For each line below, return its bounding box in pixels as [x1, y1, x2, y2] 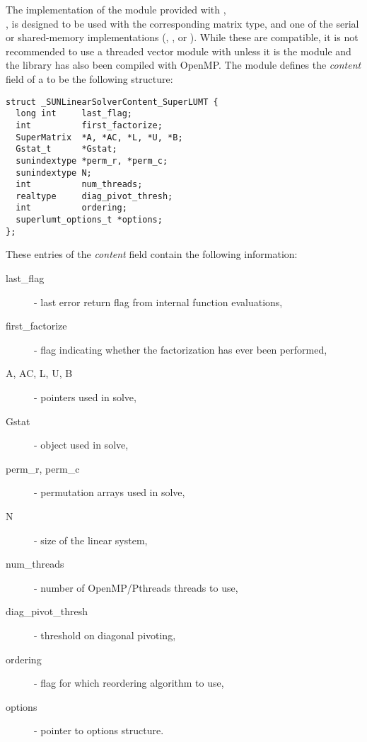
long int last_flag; [16, 108, 132, 119]
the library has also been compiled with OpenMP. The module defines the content [6, 57, 361, 72]
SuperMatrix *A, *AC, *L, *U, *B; [16, 132, 183, 142]
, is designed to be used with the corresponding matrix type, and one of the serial [6, 16, 359, 30]
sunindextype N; [16, 167, 92, 178]
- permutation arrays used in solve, [34, 485, 185, 500]
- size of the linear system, [34, 532, 148, 547]
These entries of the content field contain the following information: [6, 247, 298, 262]
